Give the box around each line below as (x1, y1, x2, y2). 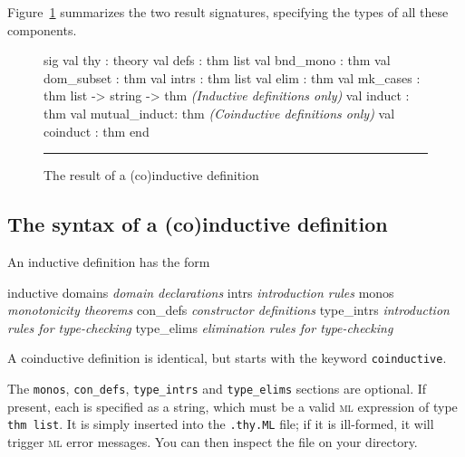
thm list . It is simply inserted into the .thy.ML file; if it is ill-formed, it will (7, 414, 434, 433)
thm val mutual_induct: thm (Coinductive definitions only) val (44, 103, 395, 122)
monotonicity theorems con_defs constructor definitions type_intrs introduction (7, 300, 450, 319)
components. (7, 20, 77, 39)
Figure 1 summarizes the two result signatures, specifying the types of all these (7, 3, 449, 21)
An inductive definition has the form (7, 252, 210, 271)
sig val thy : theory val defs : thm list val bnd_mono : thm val (44, 51, 391, 70)
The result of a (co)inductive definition (44, 166, 259, 185)
